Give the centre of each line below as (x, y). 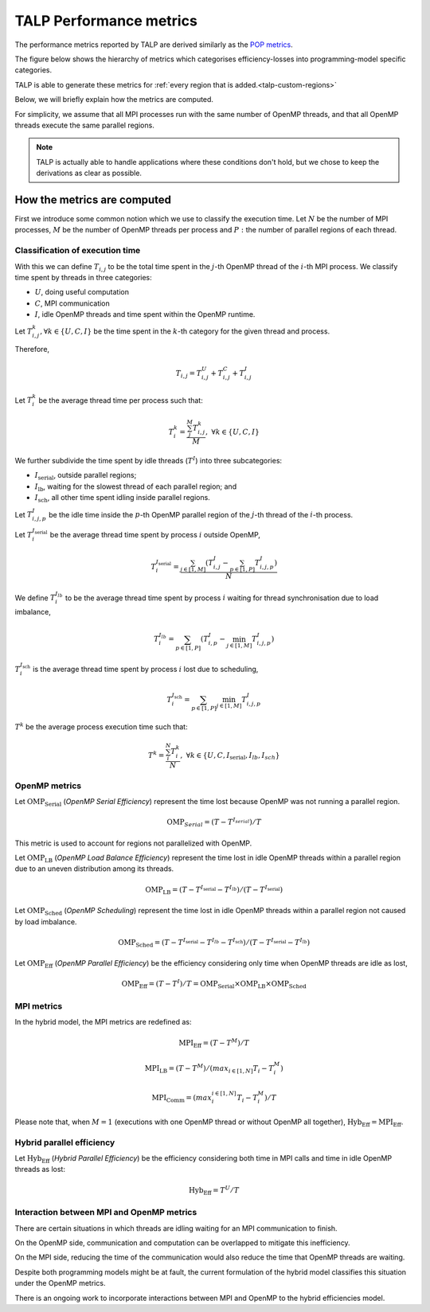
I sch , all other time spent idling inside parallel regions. (122, 499)
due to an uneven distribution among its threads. (94, 869)
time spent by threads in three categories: (84, 277)
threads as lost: (40, 1169)
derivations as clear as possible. (89, 173)
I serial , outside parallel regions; (86, 476)
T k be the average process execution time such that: (101, 726)
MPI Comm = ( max (182, 1099)
